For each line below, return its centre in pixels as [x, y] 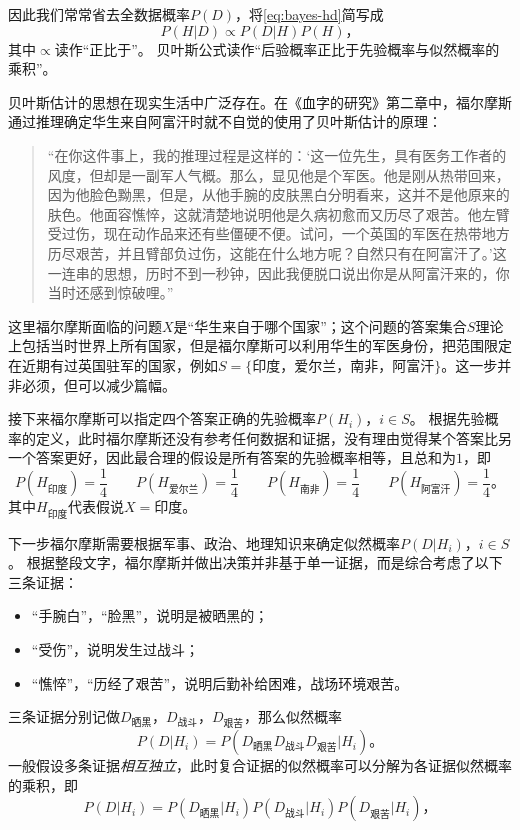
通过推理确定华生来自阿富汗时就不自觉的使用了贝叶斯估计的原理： [225, 121]
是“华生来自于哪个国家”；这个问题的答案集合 [320, 325]
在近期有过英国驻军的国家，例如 [113, 364]
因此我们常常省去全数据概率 [99, 14]
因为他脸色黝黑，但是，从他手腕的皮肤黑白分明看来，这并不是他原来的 [278, 194]
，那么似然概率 [292, 716]
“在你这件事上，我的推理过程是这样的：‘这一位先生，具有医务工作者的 [277, 154]
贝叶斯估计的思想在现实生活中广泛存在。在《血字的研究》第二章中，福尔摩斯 [260, 101]
